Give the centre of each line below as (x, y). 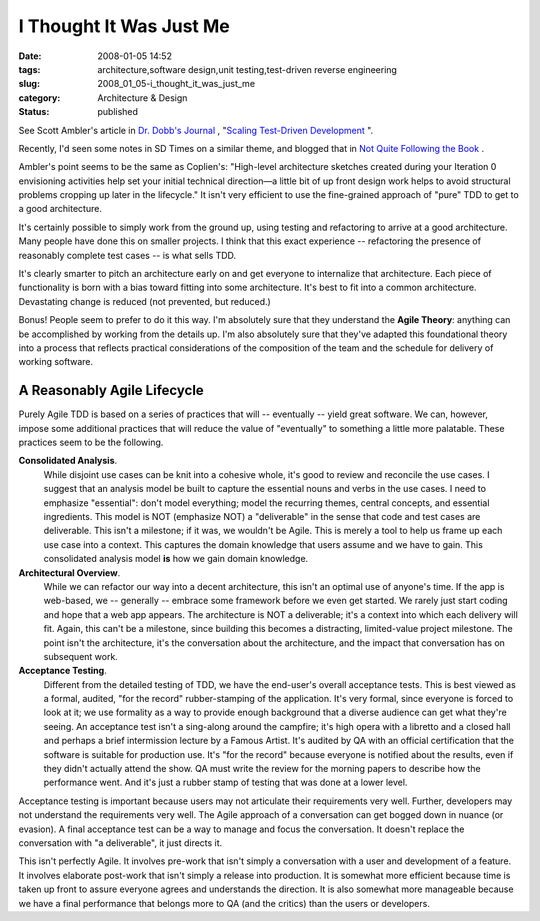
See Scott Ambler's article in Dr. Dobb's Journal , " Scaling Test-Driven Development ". (196, 130)
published (118, 112)
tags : (29, 69)
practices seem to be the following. (91, 442)
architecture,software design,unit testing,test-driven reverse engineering (247, 69)
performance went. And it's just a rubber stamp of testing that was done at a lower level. (225, 782)
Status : (34, 112)
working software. (56, 362)
